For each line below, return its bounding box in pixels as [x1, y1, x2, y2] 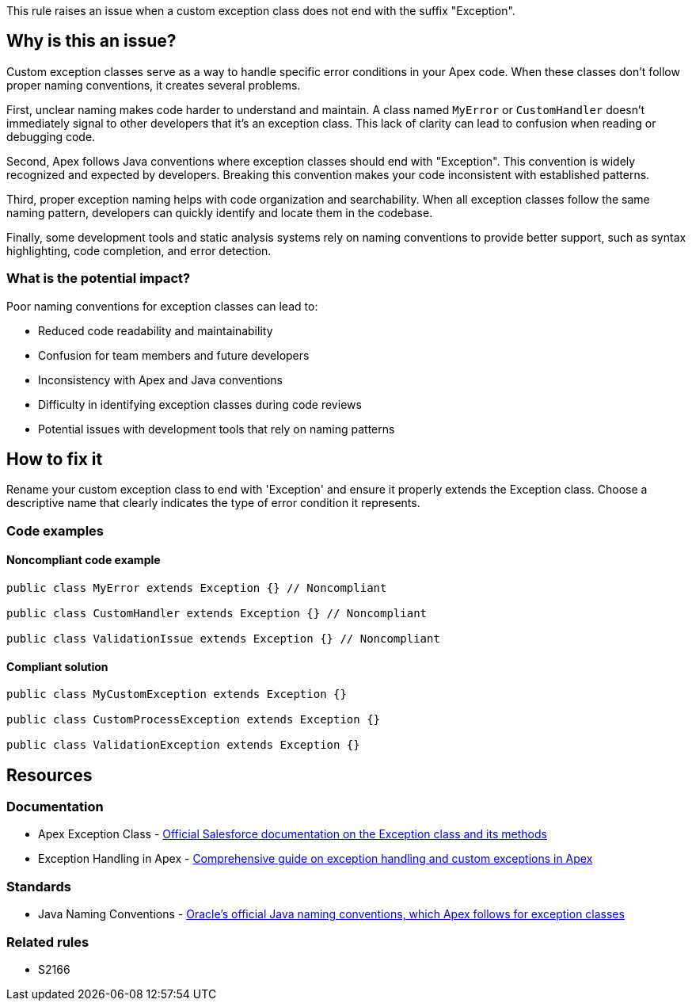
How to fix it [6, 449, 103, 470]
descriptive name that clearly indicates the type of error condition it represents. [6, 496, 420, 510]
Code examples [6, 522, 105, 539]
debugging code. [6, 129, 96, 143]
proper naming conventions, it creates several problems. [6, 78, 301, 92]
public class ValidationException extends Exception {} [6, 738, 360, 752]
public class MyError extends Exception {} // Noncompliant [6, 582, 387, 595]
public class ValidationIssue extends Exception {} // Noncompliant [6, 632, 440, 646]
